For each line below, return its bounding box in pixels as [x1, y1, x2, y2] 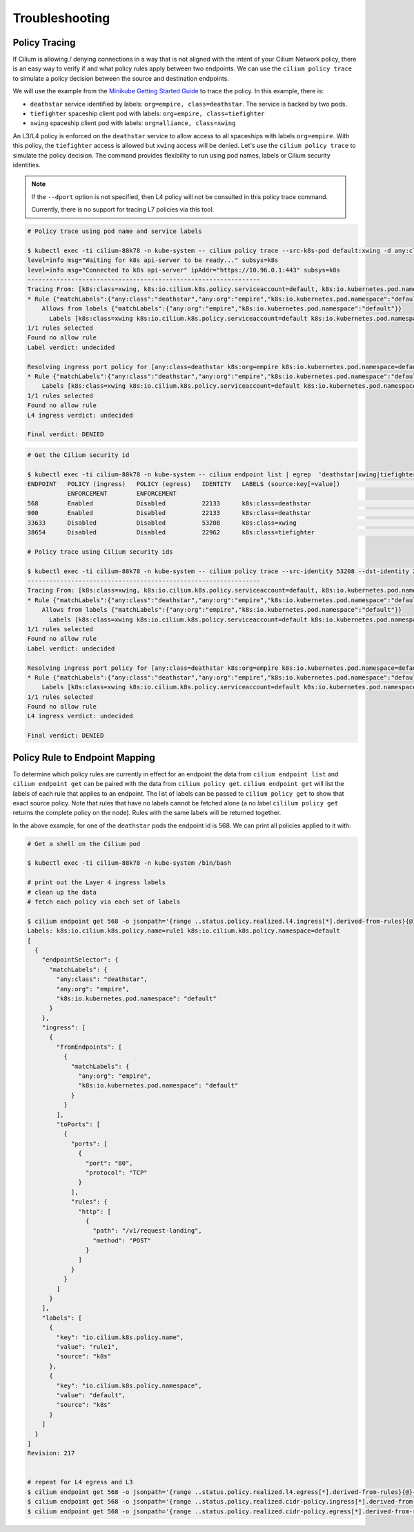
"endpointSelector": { [41, 956, 119, 964]
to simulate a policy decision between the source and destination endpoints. [12, 74, 229, 82]
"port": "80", [85, 1159, 134, 1167]
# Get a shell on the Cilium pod [27, 840, 141, 848]
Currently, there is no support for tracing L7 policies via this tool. [31, 205, 215, 214]
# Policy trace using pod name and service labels [27, 227, 203, 235]
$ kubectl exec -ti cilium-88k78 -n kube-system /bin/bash [27, 859, 231, 867]
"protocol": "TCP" [85, 1168, 148, 1177]
